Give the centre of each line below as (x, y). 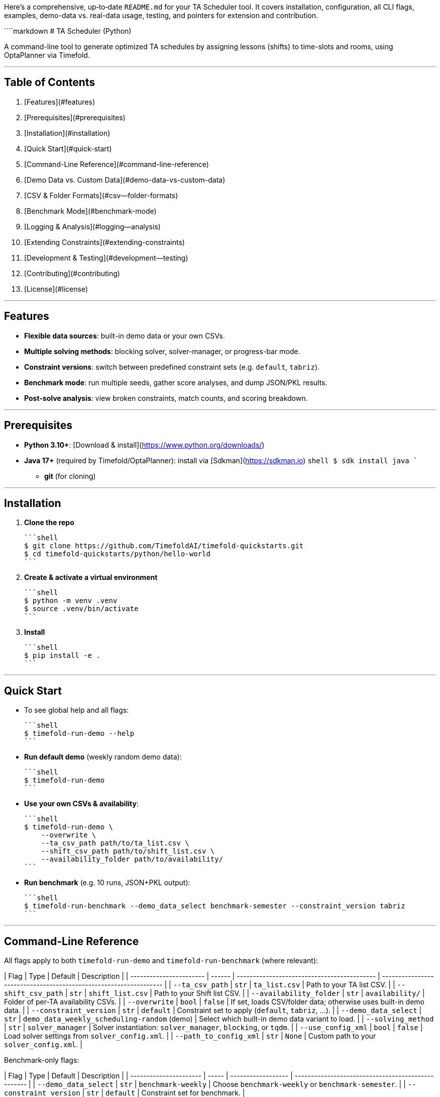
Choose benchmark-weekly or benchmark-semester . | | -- (314, 1084)
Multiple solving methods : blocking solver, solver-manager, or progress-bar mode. (162, 351)
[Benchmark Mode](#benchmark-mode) (90, 211)
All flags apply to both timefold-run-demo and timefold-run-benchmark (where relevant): (161, 961)
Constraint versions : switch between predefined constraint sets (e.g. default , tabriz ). (172, 367)
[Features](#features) (60, 102)
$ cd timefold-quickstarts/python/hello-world (117, 554)
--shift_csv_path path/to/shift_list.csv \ (128, 851)
